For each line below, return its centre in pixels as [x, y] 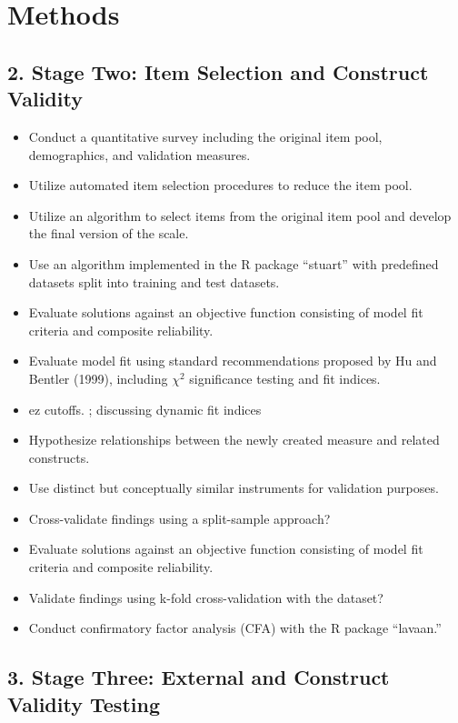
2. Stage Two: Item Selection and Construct [218, 71]
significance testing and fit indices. [285, 378]
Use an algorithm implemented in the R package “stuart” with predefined [234, 263]
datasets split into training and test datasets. [154, 281]
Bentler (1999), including [98, 378]
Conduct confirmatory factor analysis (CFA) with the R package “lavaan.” [235, 628]
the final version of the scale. [109, 233]
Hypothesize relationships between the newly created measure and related [234, 440]
